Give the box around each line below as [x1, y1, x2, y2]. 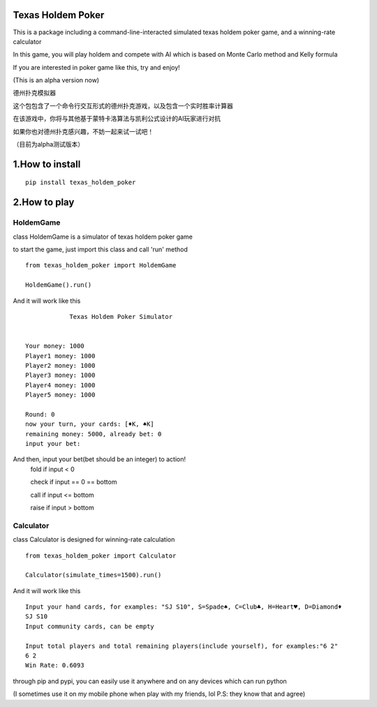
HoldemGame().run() [25, 281, 92, 289]
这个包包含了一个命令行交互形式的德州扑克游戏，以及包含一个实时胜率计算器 [13, 101, 233, 110]
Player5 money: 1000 [25, 391, 96, 399]
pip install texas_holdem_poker [25, 179, 136, 186]
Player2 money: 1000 [25, 362, 96, 369]
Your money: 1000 [25, 342, 84, 350]
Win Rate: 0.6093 [25, 662, 84, 669]
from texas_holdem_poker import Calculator [25, 551, 177, 560]
